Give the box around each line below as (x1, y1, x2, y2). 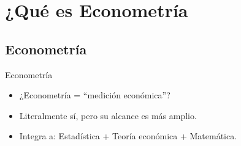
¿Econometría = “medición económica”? (19, 89, 170, 101)
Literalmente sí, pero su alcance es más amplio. (19, 109, 197, 122)
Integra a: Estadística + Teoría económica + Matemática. (19, 130, 237, 142)
